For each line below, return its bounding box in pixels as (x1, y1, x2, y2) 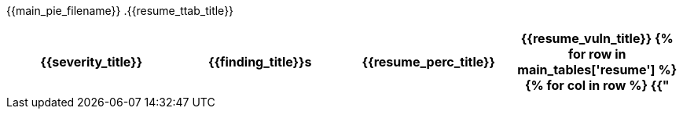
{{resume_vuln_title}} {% (520, 31, 674, 46)
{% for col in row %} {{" (524, 77, 670, 93)
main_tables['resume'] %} (517, 62, 677, 77)
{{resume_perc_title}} (362, 54, 496, 70)
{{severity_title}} (40, 54, 143, 70)
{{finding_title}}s (207, 54, 312, 70)
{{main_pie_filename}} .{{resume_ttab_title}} (6, 4, 234, 17)
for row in (567, 46, 626, 62)
